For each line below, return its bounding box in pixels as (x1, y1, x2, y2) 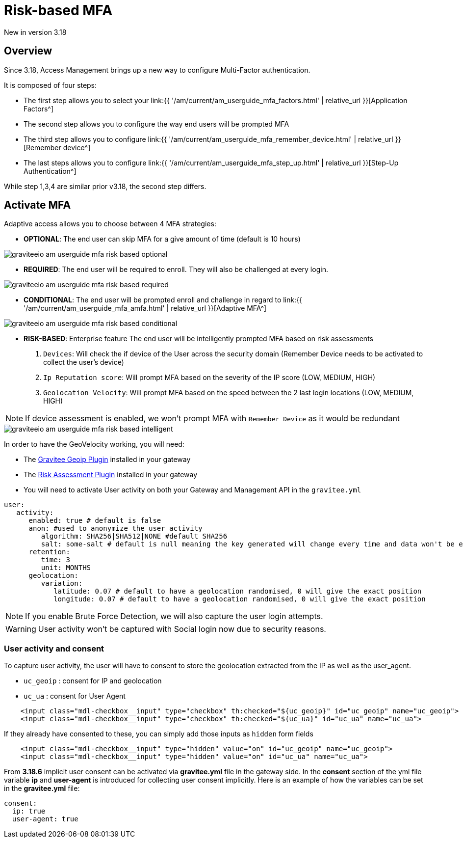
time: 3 (41, 556, 70, 564)
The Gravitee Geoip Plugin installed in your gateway (24, 455, 191, 464)
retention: (28, 548, 70, 556)
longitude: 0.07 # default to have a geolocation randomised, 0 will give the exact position (53, 595, 426, 603)
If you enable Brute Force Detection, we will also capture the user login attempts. (25, 611, 323, 622)
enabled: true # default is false (28, 516, 161, 525)
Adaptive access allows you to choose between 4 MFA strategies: (4, 219, 216, 228)
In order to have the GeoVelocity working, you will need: (4, 440, 184, 449)
